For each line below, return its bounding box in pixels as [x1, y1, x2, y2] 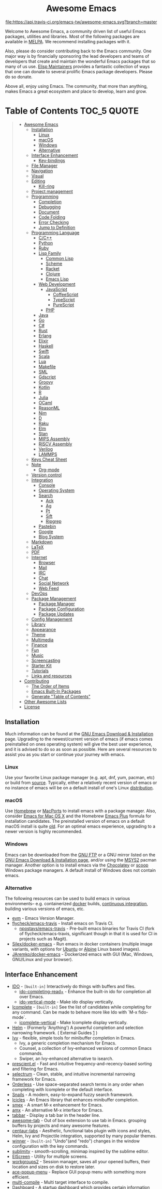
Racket [45, 265, 59, 272]
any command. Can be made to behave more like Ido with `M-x [12, 1009, 138, 1015]
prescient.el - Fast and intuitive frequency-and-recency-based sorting [12, 1060, 152, 1066]
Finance [31, 642, 47, 648]
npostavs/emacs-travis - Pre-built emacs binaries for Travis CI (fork [19, 925, 155, 931]
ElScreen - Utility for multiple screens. [12, 1153, 88, 1159]
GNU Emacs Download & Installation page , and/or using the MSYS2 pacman [5, 857, 157, 863]
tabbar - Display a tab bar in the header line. [12, 1112, 101, 1118]
